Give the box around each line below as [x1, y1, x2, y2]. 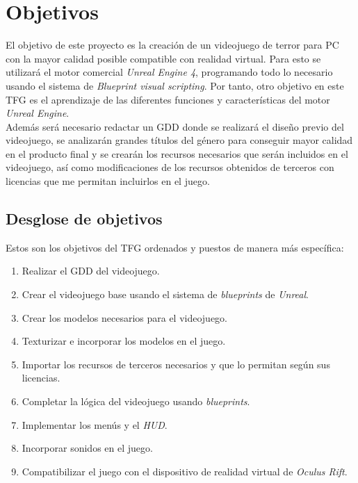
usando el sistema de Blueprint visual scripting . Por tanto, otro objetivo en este [6, 78, 344, 92]
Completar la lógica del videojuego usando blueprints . [22, 394, 250, 409]
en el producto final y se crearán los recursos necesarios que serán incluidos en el [6, 146, 348, 161]
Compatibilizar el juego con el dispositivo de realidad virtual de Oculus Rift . [22, 464, 348, 478]
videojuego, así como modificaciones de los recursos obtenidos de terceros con [6, 160, 334, 174]
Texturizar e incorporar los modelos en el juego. [22, 334, 226, 348]
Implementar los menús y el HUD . [22, 417, 168, 432]
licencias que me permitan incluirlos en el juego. [6, 174, 210, 188]
